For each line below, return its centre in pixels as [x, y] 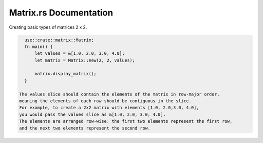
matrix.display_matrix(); [66, 74]
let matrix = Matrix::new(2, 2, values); [85, 60]
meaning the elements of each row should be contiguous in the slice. [105, 101]
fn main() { [39, 47]
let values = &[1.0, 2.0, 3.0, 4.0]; [80, 54]
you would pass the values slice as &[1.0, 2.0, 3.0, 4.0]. [93, 114]
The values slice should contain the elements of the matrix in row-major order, [120, 94]
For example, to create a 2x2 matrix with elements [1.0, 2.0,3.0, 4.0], [109, 108]
